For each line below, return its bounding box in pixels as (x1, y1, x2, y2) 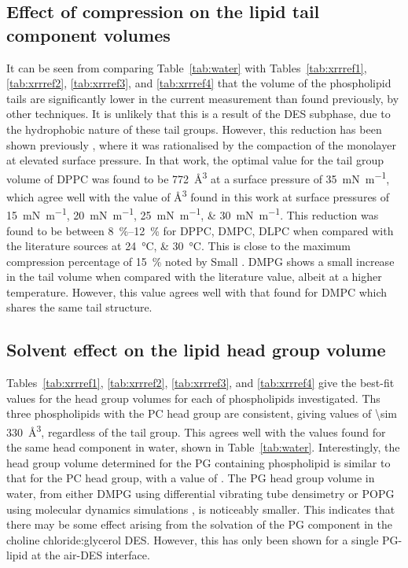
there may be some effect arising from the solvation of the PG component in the (6, 516, 392, 533)
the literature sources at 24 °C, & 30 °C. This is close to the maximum (6, 238, 351, 254)
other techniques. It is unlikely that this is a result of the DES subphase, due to (6, 105, 391, 122)
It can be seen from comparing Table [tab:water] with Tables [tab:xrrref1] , (6, 59, 367, 76)
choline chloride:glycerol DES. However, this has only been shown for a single (6, 531, 379, 548)
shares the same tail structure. (6, 299, 153, 315)
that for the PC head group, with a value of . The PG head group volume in (6, 470, 375, 486)
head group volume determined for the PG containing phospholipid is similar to (6, 454, 391, 470)
